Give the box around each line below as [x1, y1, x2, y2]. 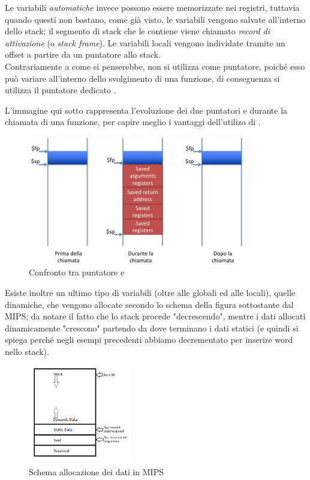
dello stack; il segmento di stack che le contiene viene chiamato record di [5, 25, 270, 37]
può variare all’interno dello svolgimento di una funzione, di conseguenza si [5, 72, 280, 84]
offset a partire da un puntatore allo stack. [5, 48, 161, 61]
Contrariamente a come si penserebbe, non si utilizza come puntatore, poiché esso [5, 60, 305, 72]
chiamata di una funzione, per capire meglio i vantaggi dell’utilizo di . [5, 115, 261, 128]
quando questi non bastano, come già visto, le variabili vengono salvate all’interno [5, 13, 306, 25]
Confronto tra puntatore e [29, 266, 125, 278]
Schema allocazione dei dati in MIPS [29, 465, 164, 478]
